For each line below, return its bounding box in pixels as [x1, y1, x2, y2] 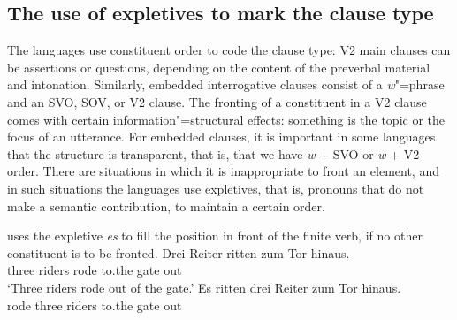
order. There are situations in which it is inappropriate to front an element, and [7, 162, 439, 180]
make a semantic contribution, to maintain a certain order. [7, 196, 325, 215]
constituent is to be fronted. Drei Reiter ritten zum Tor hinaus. [7, 243, 350, 262]
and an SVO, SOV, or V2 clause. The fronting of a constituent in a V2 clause [7, 92, 427, 110]
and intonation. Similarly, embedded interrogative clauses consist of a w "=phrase [7, 75, 445, 94]
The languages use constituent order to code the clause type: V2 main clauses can [7, 41, 451, 59]
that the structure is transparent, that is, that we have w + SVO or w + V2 [7, 144, 420, 163]
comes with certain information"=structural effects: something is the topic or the [7, 110, 446, 128]
